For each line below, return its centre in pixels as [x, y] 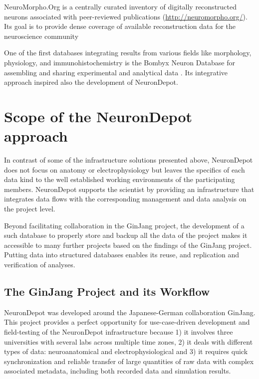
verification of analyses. [40, 264]
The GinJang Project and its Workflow [107, 291]
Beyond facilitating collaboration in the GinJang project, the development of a [124, 225]
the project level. [30, 209]
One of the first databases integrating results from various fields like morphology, [128, 53]
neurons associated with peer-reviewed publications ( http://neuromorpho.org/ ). [126, 16]
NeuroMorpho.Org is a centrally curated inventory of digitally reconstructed [121, 6]
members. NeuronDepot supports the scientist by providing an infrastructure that [129, 189]
